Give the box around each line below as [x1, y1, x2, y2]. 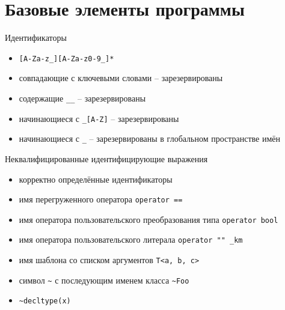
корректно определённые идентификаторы [19, 172, 173, 185]
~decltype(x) [19, 297, 71, 306]
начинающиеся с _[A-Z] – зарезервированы [19, 112, 179, 124]
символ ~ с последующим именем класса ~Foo [19, 273, 189, 286]
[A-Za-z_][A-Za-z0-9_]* [19, 54, 114, 63]
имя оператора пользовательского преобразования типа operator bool [19, 213, 278, 225]
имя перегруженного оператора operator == [19, 193, 183, 205]
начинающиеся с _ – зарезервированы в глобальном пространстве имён [19, 132, 281, 145]
